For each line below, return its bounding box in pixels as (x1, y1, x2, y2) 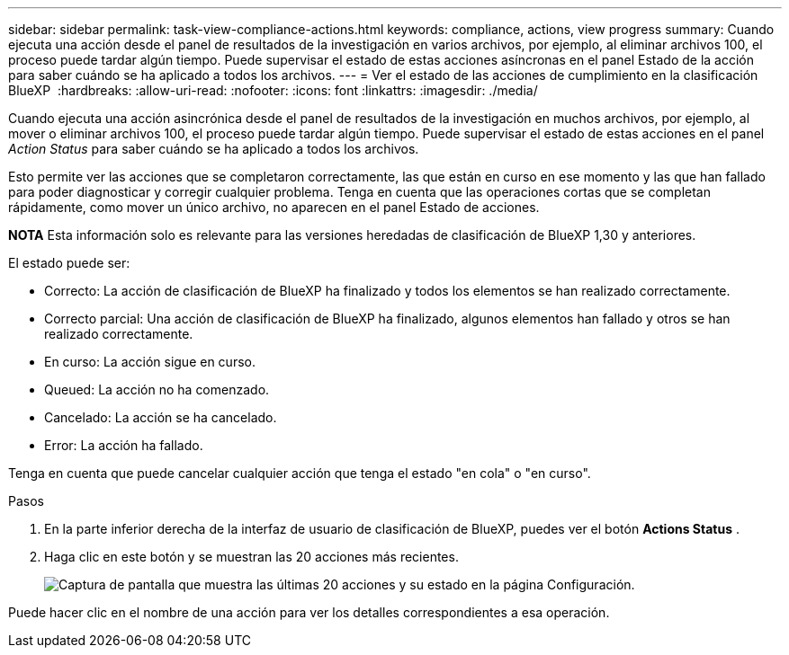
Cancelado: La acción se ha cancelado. (44, 410, 277, 425)
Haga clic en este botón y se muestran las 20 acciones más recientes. (44, 549, 459, 564)
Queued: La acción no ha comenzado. (44, 382, 270, 397)
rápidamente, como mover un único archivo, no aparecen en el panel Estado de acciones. (8, 199, 540, 215)
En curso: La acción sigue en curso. (44, 354, 256, 369)
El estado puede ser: (8, 255, 130, 270)
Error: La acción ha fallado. (44, 438, 203, 453)
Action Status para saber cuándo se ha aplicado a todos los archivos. (8, 141, 419, 156)
